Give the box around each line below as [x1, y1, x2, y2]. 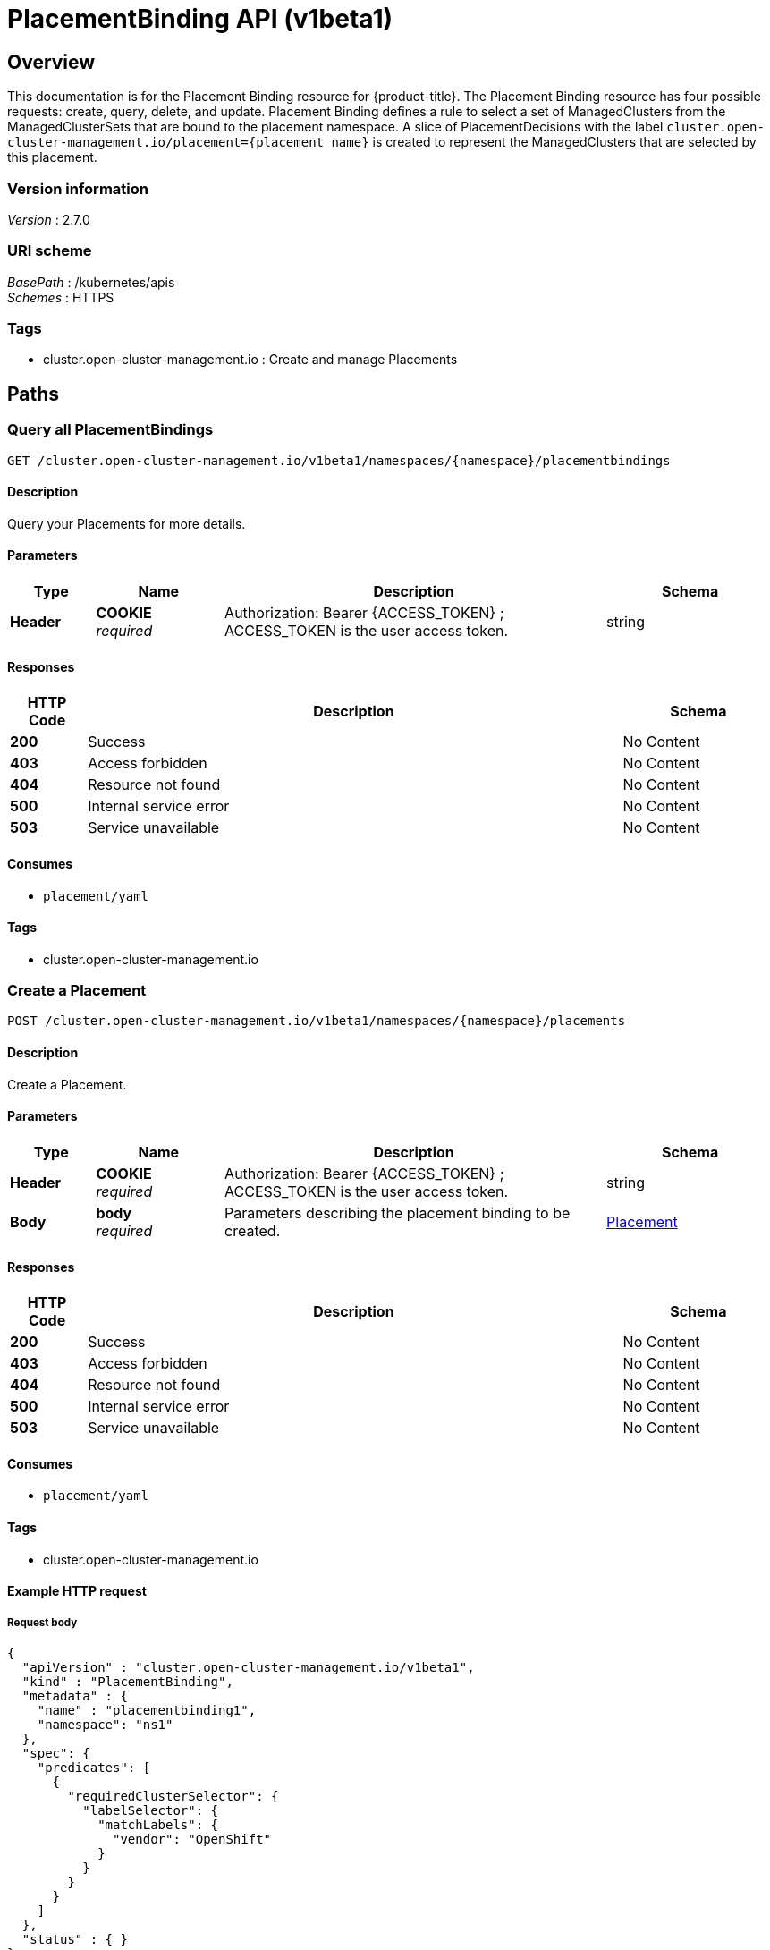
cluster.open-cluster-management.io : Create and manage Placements [43, 352, 458, 368]
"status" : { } [21, 1931, 128, 1946]
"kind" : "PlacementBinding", [21, 1674, 233, 1689]
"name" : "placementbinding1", [37, 1702, 257, 1717]
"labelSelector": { [82, 1802, 219, 1818]
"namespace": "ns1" [37, 1717, 173, 1732]
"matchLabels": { [97, 1817, 219, 1832]
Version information [7, 179, 148, 198]
